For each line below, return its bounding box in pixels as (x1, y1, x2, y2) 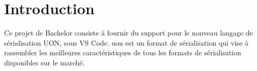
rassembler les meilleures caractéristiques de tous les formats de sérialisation (4, 47, 241, 58)
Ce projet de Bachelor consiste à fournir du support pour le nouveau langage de (4, 27, 253, 38)
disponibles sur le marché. (4, 57, 85, 67)
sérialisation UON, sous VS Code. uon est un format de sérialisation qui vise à (4, 37, 249, 48)
